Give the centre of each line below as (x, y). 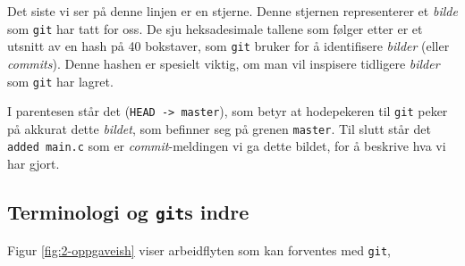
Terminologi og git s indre (128, 212)
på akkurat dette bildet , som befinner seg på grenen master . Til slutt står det (219, 128)
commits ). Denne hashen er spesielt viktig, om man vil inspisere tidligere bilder (224, 63)
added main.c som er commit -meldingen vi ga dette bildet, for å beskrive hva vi (227, 146)
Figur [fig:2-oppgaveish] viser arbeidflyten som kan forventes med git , (199, 249)
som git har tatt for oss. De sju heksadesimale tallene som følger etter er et (215, 28)
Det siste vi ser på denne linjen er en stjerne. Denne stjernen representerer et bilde (232, 11)
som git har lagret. (60, 81)
